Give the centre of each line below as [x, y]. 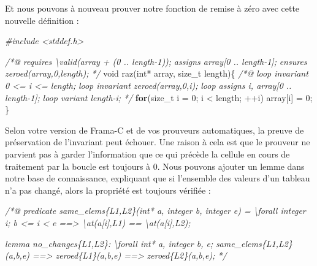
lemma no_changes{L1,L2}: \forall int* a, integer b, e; [109, 243]
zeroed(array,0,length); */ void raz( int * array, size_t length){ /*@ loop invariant [157, 73]
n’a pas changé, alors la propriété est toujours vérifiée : [108, 190]
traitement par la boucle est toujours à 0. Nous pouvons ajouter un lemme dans [155, 166]
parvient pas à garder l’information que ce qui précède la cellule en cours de [147, 154]
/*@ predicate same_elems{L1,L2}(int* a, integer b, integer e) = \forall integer [155, 211]
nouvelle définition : [42, 20]
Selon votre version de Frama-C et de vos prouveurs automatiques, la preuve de [155, 130]
